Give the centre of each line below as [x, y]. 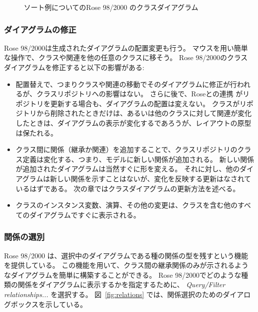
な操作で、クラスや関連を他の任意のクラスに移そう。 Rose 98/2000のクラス [126, 57]
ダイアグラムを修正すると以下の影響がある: [74, 67]
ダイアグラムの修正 [40, 29]
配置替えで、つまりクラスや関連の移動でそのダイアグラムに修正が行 [126, 84]
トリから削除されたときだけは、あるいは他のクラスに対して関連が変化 [137, 113]
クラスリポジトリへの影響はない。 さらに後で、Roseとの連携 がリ [143, 94]
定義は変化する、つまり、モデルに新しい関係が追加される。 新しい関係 [138, 159]
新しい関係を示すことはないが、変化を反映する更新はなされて [150, 178]
